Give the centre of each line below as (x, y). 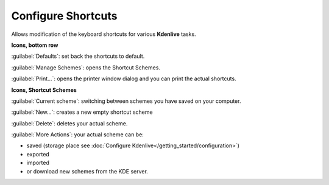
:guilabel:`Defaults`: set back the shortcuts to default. (78, 56)
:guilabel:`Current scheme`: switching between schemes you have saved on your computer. (126, 101)
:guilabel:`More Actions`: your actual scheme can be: (78, 134)
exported (38, 154)
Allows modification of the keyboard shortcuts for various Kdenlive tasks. (104, 34)
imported (38, 163)
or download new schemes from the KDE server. (87, 171)
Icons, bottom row (35, 45)
